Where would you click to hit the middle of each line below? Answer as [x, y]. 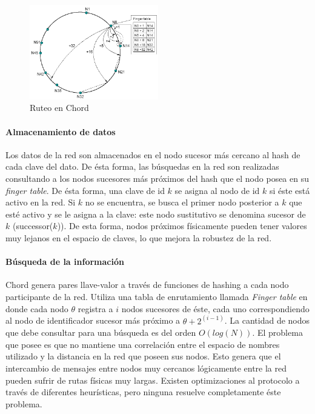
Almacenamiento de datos [61, 131]
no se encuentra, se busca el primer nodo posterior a [182, 202]
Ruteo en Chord [59, 108]
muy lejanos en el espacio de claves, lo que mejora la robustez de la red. [139, 238]
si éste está [290, 190]
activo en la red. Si [41, 202]
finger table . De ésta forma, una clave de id [85, 190]
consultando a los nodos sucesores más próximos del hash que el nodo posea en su [157, 179]
